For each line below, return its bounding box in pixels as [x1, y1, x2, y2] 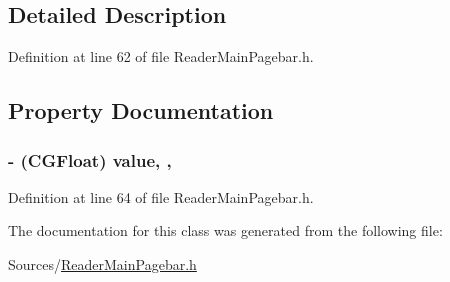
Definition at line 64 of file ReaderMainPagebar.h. [8, 186, 314, 207]
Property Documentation [8, 95, 274, 126]
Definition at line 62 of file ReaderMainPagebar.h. [8, 46, 314, 67]
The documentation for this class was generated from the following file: [8, 220, 443, 241]
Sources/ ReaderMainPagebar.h [8, 253, 197, 274]
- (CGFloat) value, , [8, 147, 172, 172]
